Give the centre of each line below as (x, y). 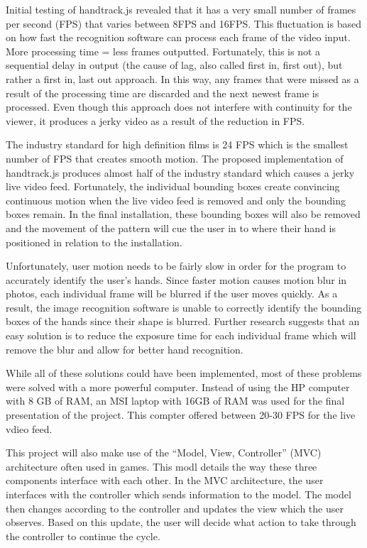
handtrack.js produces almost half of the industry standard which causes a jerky (180, 172)
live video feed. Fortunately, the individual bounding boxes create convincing (173, 186)
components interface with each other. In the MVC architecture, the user (165, 480)
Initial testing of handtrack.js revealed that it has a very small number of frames (181, 9)
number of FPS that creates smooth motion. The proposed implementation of (175, 158)
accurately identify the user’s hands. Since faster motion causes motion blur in (176, 279)
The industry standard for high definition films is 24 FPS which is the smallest (177, 144)
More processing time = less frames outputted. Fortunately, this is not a (163, 51)
